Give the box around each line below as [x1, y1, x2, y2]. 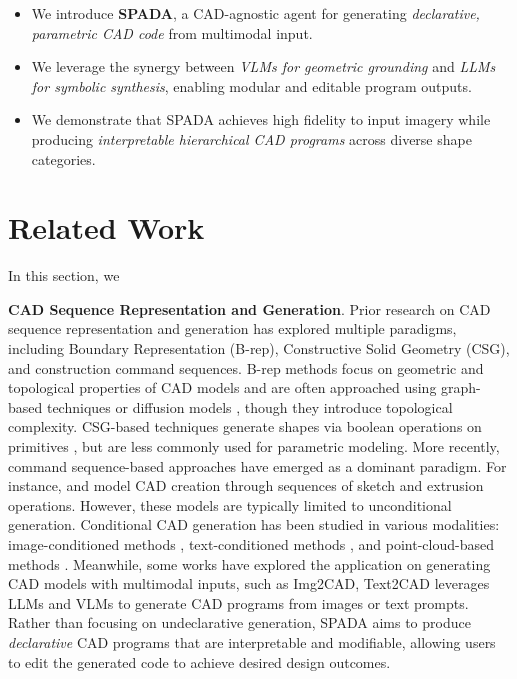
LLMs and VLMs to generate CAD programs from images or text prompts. [8, 592, 469, 613]
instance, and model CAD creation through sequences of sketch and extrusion [8, 475, 484, 496]
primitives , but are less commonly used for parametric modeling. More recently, [8, 436, 500, 457]
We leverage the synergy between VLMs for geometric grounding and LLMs [31, 56, 496, 77]
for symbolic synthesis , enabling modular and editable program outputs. [31, 75, 472, 96]
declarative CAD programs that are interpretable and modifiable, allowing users [8, 631, 496, 652]
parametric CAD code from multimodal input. [31, 22, 313, 43]
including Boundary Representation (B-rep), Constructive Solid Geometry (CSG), [8, 338, 510, 359]
